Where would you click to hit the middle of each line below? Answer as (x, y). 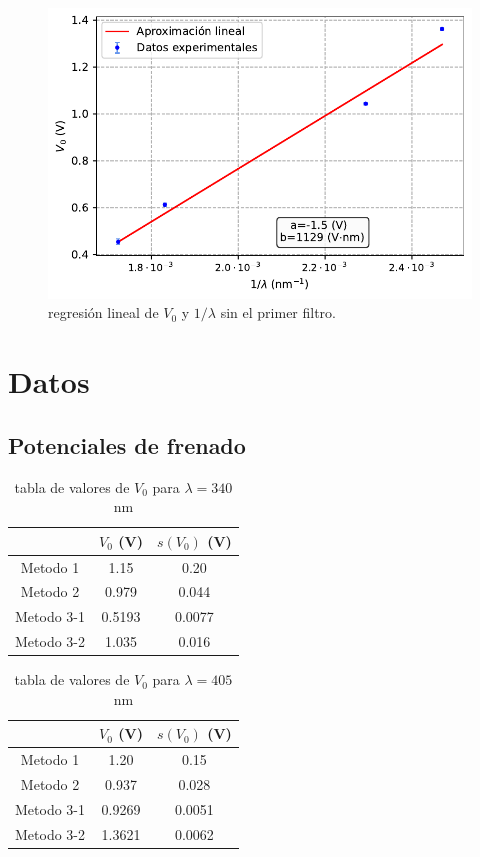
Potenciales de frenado (127, 444)
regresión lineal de (103, 312)
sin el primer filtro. (278, 312)
